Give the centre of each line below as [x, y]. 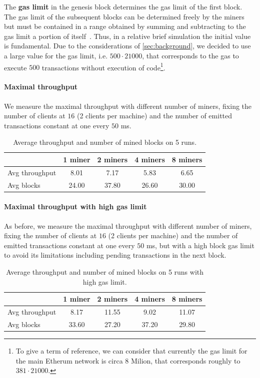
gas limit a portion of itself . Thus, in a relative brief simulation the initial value [127, 36]
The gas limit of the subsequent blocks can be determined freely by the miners [124, 16]
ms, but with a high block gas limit [200, 245]
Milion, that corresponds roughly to [186, 360]
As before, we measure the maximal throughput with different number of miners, [128, 225]
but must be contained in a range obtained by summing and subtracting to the [125, 26]
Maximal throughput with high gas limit [75, 206]
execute [15, 67]
